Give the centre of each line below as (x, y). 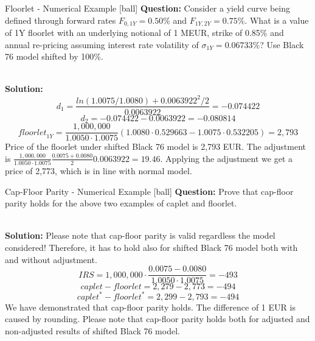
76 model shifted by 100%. (54, 56)
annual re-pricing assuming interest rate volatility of (102, 44)
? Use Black (282, 44)
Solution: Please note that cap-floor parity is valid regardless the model (140, 235)
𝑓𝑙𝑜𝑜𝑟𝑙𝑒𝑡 (32, 132)
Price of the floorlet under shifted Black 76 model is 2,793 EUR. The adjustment (156, 146)
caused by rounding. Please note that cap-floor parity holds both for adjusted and (157, 319)
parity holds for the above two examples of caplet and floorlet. (121, 203)
